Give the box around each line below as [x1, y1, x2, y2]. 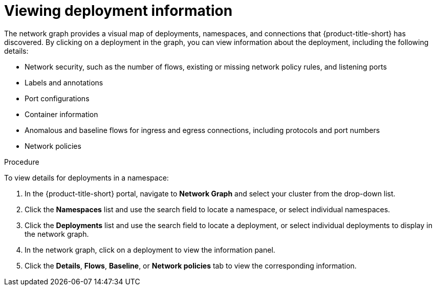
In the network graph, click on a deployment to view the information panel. [25, 245, 275, 254]
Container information [25, 109, 98, 119]
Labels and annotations [25, 78, 103, 87]
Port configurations [25, 94, 90, 103]
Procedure [4, 157, 39, 166]
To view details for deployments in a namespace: [4, 173, 169, 182]
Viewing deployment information [4, 2, 233, 19]
